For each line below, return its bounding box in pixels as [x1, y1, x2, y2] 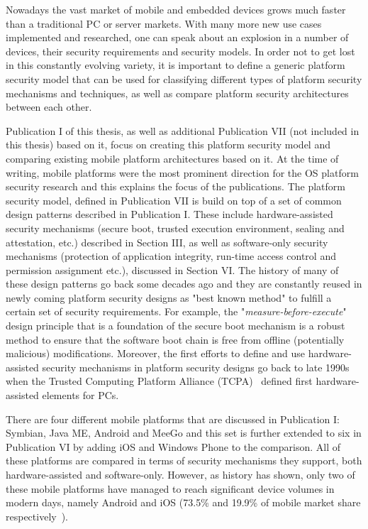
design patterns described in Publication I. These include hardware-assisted [6, 207, 333, 222]
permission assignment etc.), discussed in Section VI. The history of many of [6, 262, 339, 277]
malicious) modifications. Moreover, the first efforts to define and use [6, 346, 306, 361]
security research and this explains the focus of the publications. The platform [6, 179, 345, 194]
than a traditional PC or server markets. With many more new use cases [6, 16, 322, 31]
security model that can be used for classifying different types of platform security [6, 71, 362, 86]
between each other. [6, 99, 92, 114]
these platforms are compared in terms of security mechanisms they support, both [6, 453, 362, 468]
